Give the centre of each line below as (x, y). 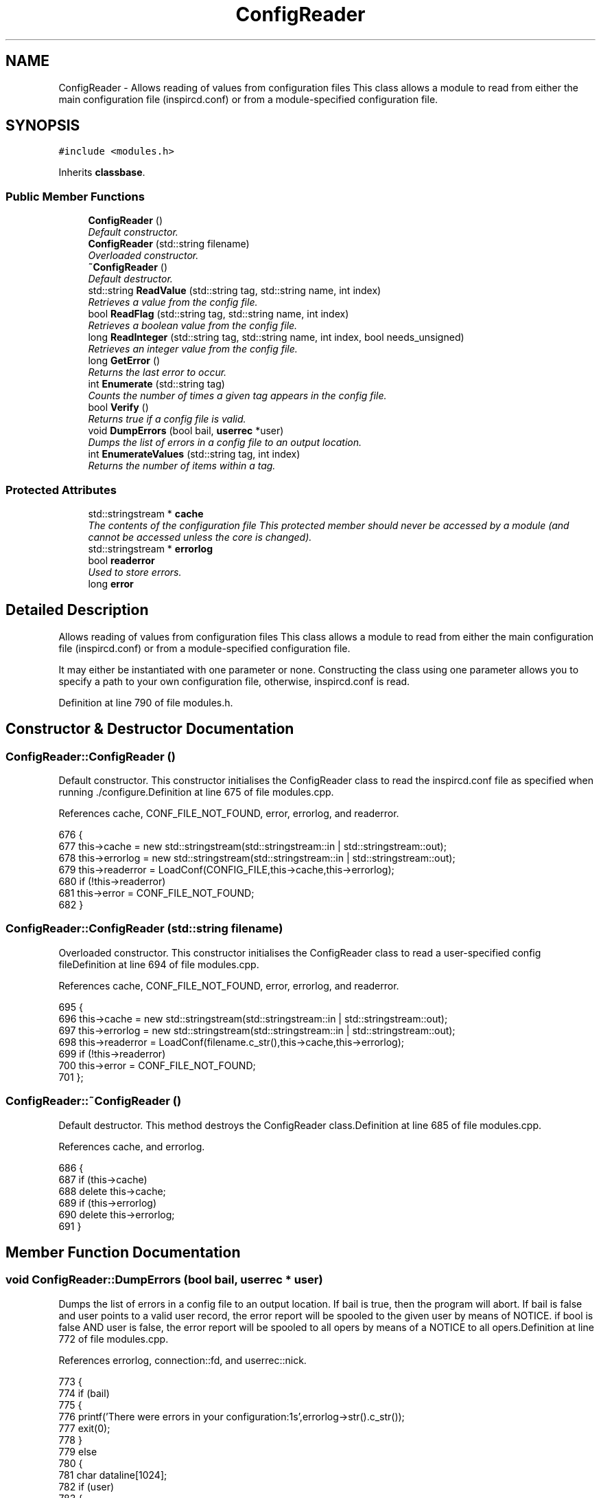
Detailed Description (77, 610)
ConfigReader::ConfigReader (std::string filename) (144, 929)
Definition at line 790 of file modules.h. (146, 702)
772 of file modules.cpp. (114, 1339)
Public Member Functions (75, 196)
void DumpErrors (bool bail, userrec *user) (186, 431)
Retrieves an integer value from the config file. (193, 349)
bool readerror (121, 560)
